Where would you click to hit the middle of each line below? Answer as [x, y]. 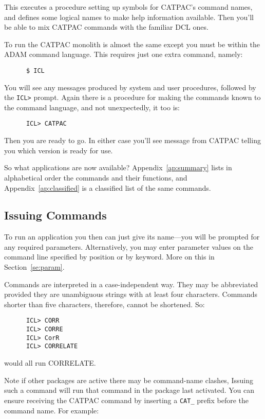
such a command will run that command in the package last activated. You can [129, 390]
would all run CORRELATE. [50, 363]
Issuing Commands [55, 215]
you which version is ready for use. [59, 150]
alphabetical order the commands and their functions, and [96, 177]
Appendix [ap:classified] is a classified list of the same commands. [108, 187]
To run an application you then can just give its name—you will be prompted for [132, 237]
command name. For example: [52, 410]
